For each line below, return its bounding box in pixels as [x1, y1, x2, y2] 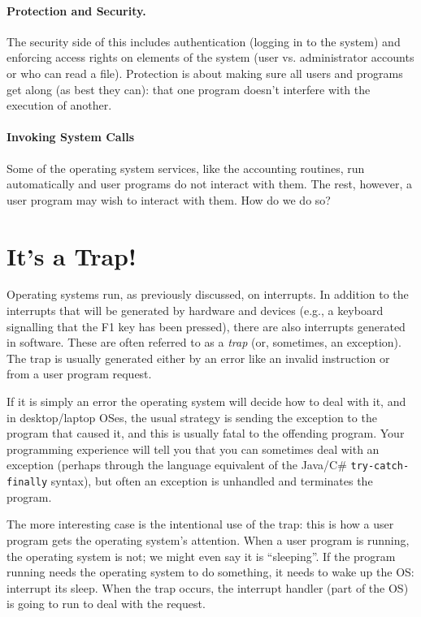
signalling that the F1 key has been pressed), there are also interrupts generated [7, 317, 406, 334]
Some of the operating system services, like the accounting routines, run [7, 159, 365, 176]
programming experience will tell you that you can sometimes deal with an [7, 440, 380, 457]
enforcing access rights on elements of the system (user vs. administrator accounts [7, 49, 414, 66]
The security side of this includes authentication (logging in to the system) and [7, 32, 401, 50]
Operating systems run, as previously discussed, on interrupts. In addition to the [7, 286, 409, 303]
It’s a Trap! [7, 239, 137, 272]
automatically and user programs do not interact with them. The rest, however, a [7, 175, 412, 192]
